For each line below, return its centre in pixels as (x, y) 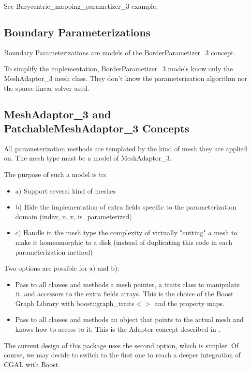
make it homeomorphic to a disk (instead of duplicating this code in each (124, 242)
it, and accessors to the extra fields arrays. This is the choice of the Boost (124, 294)
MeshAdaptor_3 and (58, 114)
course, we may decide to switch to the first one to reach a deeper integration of (122, 355)
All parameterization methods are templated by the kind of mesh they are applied (126, 148)
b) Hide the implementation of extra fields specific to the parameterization (126, 207)
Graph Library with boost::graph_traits (75, 303)
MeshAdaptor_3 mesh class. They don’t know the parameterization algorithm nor (126, 78)
